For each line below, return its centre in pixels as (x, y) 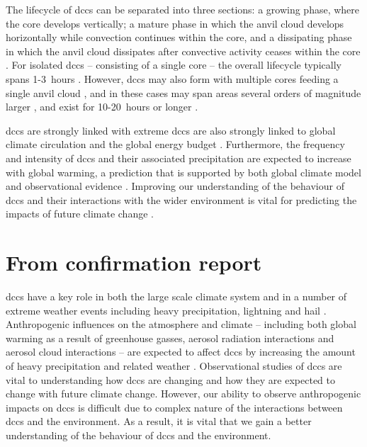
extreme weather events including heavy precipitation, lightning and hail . (166, 310)
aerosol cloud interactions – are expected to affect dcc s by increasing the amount (181, 352)
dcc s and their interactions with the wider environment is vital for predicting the (181, 199)
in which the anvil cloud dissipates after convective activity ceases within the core (183, 51)
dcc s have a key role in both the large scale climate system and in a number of (176, 296)
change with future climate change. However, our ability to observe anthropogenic (183, 394)
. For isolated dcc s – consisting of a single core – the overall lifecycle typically (174, 65)
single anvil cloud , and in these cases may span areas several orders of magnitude (183, 92)
